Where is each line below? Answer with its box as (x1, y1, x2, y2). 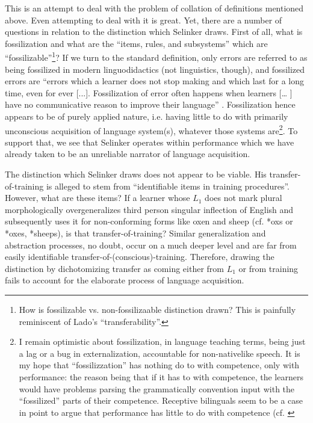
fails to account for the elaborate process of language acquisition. (5, 274, 244, 286)
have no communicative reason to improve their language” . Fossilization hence (5, 98, 296, 111)
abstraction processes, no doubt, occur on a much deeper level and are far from (5, 238, 297, 251)
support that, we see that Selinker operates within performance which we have (5, 135, 294, 148)
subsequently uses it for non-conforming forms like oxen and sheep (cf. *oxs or (5, 215, 293, 227)
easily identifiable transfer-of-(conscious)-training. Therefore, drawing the (5, 250, 274, 263)
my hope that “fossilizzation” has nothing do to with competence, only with (19, 359, 300, 371)
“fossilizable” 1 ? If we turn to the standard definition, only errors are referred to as (5, 49, 308, 64)
